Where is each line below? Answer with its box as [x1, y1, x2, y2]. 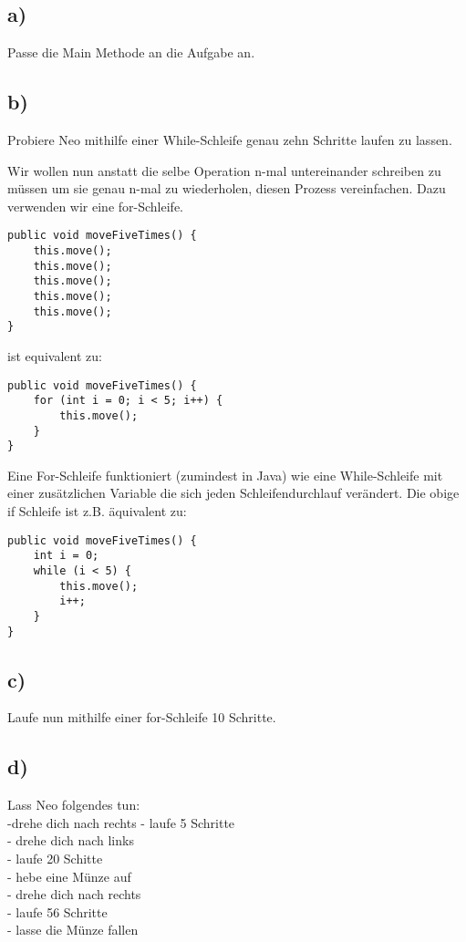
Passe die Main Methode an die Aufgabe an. [7, 43, 255, 62]
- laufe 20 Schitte [7, 849, 103, 867]
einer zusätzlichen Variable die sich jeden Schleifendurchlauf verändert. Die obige [7, 483, 460, 502]
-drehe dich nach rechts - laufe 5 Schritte [7, 813, 235, 832]
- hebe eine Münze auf [7, 866, 131, 885]
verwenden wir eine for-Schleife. [7, 196, 184, 215]
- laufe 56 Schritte [7, 902, 108, 921]
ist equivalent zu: [7, 346, 102, 365]
